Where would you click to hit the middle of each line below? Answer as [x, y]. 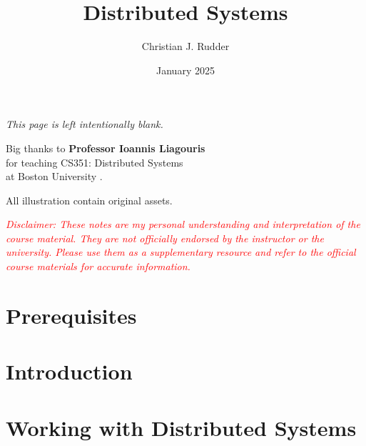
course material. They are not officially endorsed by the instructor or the [165, 238]
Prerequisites [71, 315]
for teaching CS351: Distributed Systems [95, 162]
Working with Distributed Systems [181, 427]
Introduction [69, 371]
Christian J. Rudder [185, 46]
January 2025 [185, 70]
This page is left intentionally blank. [85, 124]
